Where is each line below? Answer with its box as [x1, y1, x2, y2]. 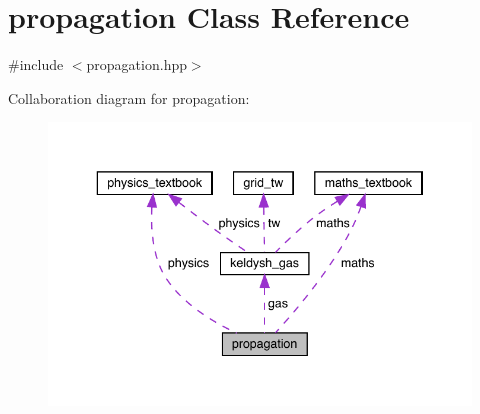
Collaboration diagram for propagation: [8, 87, 250, 108]
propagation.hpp [86, 54, 187, 75]
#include [8, 54, 64, 75]
